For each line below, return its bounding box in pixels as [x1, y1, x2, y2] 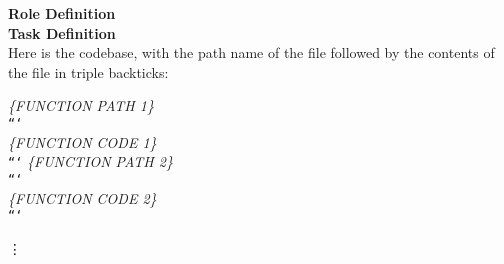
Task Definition [8, 22, 116, 43]
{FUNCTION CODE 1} [8, 131, 157, 152]
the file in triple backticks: [8, 61, 169, 82]
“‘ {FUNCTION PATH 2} [8, 151, 173, 172]
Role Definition [8, 3, 116, 23]
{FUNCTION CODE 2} [8, 187, 157, 208]
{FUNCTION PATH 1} [8, 95, 154, 116]
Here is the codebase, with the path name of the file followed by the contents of [8, 42, 495, 63]
